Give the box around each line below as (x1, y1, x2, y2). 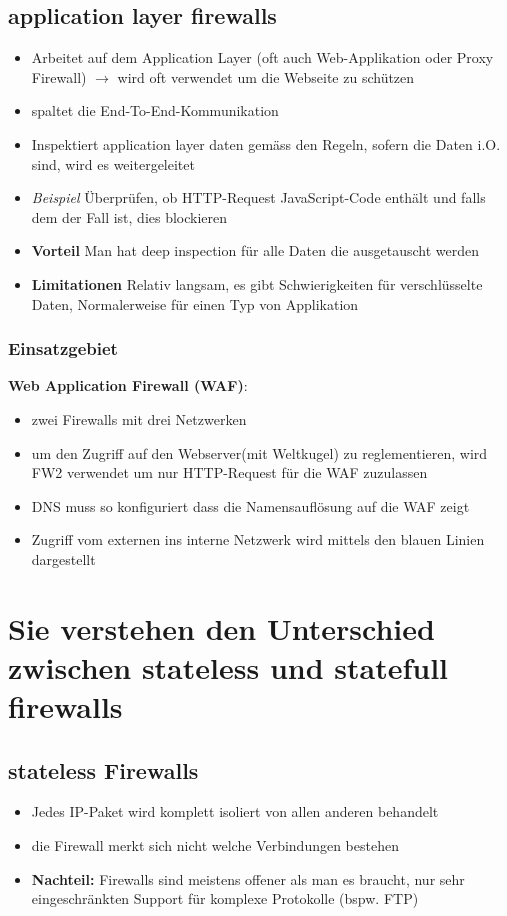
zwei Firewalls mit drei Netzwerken (31, 408, 247, 429)
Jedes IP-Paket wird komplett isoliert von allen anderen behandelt (31, 801, 439, 822)
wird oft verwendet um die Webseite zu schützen (117, 66, 415, 87)
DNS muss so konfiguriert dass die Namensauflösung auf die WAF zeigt (31, 495, 470, 516)
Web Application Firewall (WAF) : (8, 375, 248, 396)
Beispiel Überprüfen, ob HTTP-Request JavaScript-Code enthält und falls (31, 187, 486, 208)
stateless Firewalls (8, 754, 199, 785)
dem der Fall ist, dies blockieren (31, 206, 228, 227)
